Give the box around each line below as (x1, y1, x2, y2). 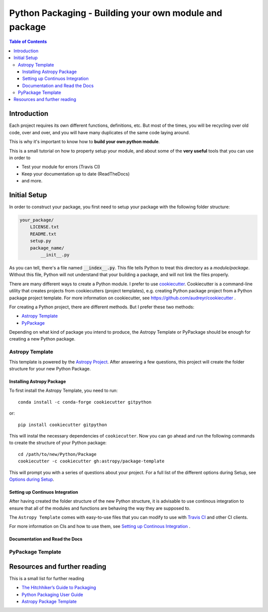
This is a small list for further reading (9, 575, 84, 581)
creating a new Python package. (9, 336, 75, 342)
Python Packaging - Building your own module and (9, 7, 223, 18)
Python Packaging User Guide (21, 592, 83, 598)
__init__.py (40, 252, 69, 258)
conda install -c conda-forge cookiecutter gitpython (18, 399, 151, 405)
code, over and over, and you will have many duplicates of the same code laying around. (9, 129, 190, 135)
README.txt (30, 231, 57, 237)
